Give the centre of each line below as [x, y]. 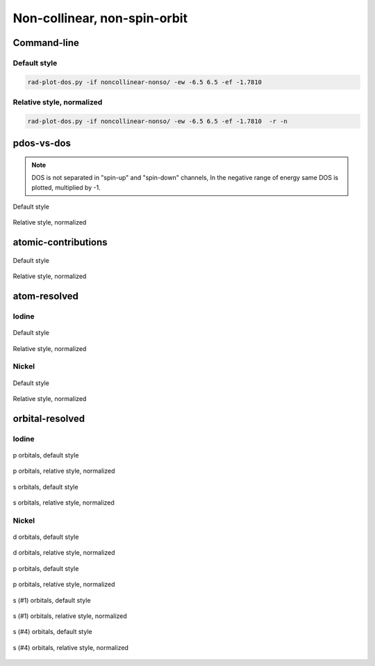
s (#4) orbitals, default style [53, 632]
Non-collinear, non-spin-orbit [100, 18]
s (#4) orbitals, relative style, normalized [70, 647]
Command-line [46, 43]
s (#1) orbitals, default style [52, 600]
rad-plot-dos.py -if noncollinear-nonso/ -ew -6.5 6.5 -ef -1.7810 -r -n [158, 121]
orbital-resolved [49, 418]
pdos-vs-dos [42, 144]
